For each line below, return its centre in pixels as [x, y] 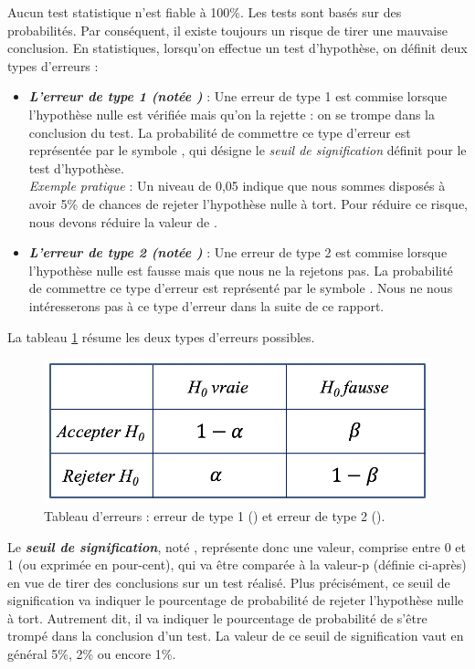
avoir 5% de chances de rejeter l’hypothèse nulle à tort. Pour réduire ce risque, [248, 203]
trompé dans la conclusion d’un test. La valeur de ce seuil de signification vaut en [236, 636]
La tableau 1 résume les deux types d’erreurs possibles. [161, 336]
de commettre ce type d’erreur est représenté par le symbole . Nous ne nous [241, 288]
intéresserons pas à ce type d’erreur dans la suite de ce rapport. [206, 305]
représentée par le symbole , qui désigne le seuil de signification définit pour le [248, 150]
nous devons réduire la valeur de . [123, 221]
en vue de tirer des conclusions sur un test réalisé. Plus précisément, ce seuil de [229, 582]
